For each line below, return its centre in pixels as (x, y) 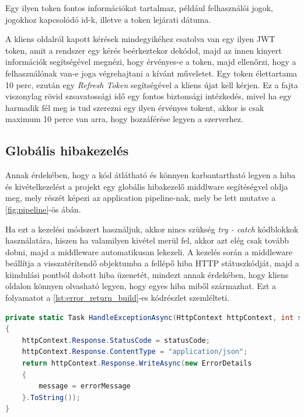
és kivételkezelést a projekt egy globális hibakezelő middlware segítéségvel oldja (147, 186)
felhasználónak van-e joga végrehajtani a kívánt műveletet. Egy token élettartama (151, 73)
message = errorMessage (85, 386)
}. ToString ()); (51, 397)
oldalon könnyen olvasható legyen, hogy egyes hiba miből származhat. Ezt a (141, 286)
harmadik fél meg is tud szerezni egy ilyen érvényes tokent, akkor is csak (135, 107)
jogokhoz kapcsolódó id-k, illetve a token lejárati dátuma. (108, 19)
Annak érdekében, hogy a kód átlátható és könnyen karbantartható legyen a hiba (151, 175)
